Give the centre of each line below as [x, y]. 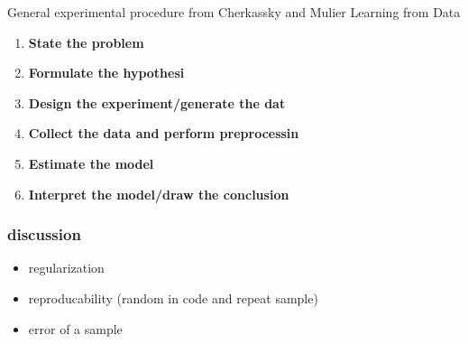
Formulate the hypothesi [106, 73]
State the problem [86, 42]
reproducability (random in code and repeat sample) [173, 298]
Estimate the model [91, 163]
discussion [44, 234]
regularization [66, 268]
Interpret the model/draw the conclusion [159, 194]
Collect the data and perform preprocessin [164, 133]
